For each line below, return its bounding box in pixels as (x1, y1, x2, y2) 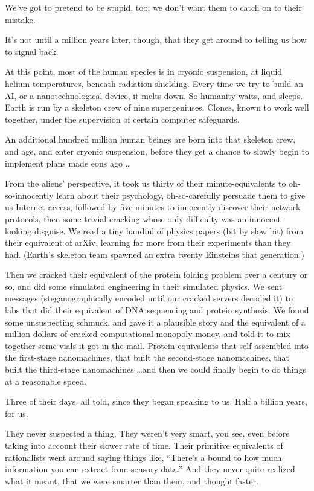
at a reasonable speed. (5, 374, 87, 387)
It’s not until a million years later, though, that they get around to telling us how (5, 33, 307, 46)
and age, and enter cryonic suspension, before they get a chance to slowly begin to (5, 144, 310, 157)
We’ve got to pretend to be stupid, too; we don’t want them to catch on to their (5, 1, 302, 13)
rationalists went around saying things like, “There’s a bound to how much (5, 451, 282, 463)
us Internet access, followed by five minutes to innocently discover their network (5, 201, 301, 213)
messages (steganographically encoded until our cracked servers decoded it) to (5, 292, 293, 304)
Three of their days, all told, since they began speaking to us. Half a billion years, (5, 395, 308, 408)
